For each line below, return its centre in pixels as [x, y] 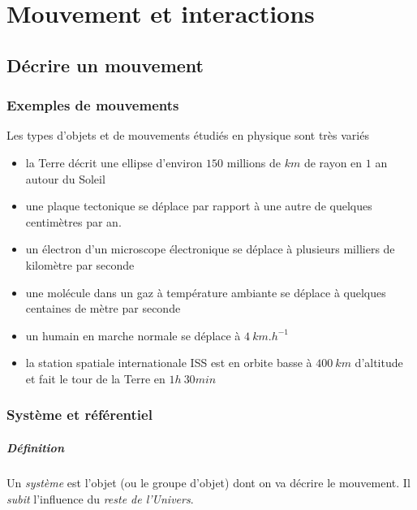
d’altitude [379, 363]
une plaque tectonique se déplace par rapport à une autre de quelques [199, 206]
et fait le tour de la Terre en [95, 378]
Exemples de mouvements [93, 105]
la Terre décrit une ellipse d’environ [114, 162]
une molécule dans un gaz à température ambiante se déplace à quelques [206, 292]
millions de [254, 162]
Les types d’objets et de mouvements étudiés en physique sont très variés [188, 135]
